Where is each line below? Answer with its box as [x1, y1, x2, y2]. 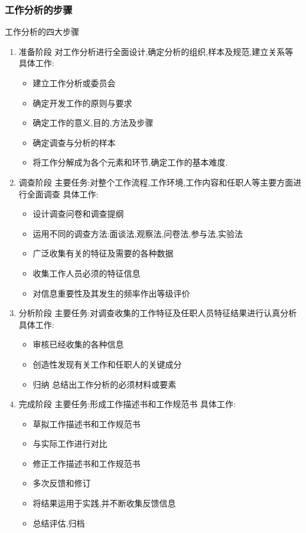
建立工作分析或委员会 [32, 77, 116, 89]
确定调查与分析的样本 [32, 136, 116, 148]
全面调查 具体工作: [27, 187, 99, 200]
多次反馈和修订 [32, 477, 91, 489]
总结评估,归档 [32, 516, 85, 529]
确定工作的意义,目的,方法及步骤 [32, 116, 154, 129]
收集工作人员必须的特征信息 [32, 266, 141, 279]
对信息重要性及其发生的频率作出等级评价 [32, 287, 190, 299]
